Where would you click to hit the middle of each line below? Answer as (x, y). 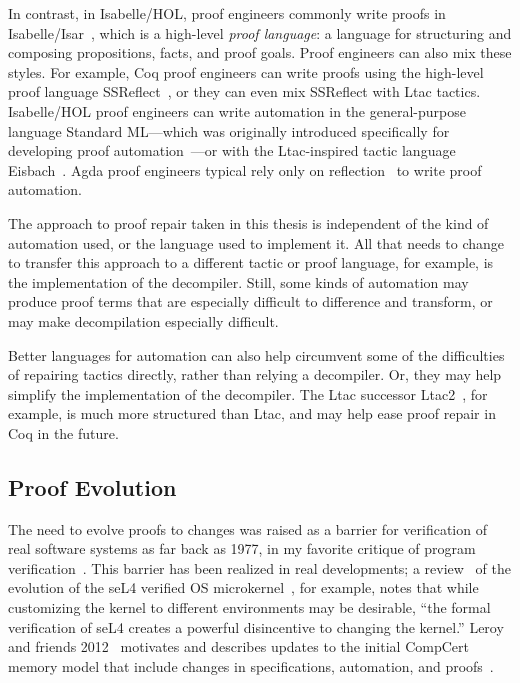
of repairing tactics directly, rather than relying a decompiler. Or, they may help (255, 374)
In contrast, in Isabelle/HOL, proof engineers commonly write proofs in (227, 13)
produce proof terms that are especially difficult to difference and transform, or (250, 301)
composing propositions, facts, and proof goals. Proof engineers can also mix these (260, 52)
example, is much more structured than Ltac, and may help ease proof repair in (252, 413)
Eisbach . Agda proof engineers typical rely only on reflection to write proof (245, 169)
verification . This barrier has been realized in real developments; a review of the (259, 567)
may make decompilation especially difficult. (143, 320)
